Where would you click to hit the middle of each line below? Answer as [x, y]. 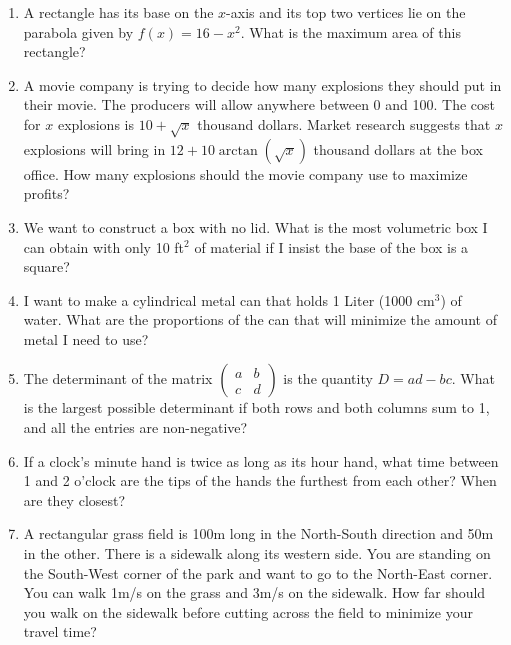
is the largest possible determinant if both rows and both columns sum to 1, [256, 407]
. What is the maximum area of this [350, 31]
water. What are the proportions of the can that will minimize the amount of [260, 319]
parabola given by [78, 31]
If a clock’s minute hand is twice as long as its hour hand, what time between [261, 460]
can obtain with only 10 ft [104, 246]
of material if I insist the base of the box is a [331, 246]
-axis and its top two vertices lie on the [346, 12]
